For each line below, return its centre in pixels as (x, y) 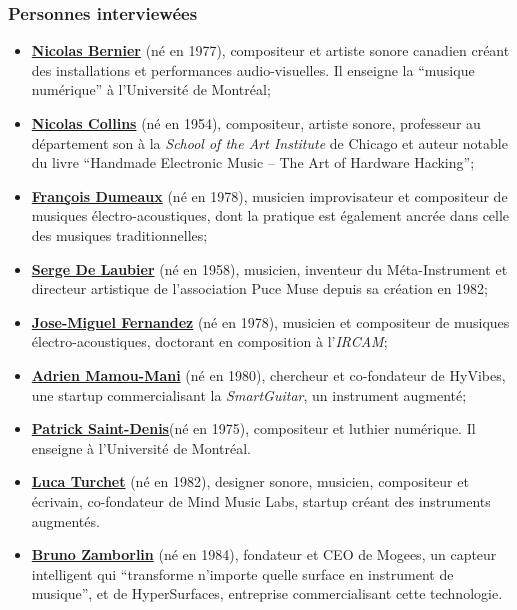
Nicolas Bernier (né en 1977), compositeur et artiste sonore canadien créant (270, 50)
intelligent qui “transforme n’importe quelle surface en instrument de (242, 573)
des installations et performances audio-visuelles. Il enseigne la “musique (253, 69)
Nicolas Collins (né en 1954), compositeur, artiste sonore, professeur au (256, 123)
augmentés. (65, 520)
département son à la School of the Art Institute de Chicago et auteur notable (269, 142)
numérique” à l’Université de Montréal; (151, 89)
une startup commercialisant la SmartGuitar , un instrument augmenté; (249, 394)
